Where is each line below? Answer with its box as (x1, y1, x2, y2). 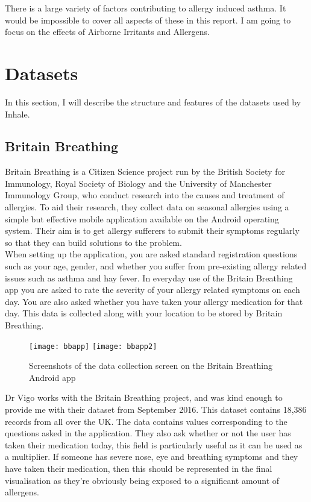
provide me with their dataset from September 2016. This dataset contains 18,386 (5, 403, 307, 416)
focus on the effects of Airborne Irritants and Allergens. (5, 25, 210, 38)
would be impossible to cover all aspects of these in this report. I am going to (5, 13, 291, 26)
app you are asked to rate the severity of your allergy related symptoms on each (5, 283, 300, 296)
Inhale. (5, 107, 30, 120)
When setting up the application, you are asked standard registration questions (5, 248, 298, 260)
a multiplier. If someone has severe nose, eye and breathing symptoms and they (5, 450, 298, 463)
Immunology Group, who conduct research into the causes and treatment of (5, 189, 284, 201)
